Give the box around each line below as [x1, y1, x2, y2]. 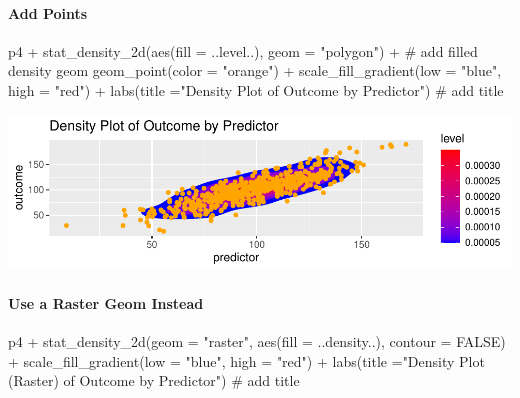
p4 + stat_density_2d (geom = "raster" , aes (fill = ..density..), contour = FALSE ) [8, 331, 506, 352]
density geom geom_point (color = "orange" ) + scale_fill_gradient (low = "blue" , [8, 60, 502, 81]
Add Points [8, 2, 88, 23]
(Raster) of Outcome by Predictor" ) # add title [8, 370, 300, 391]
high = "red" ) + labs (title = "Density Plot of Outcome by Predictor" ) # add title [8, 79, 504, 100]
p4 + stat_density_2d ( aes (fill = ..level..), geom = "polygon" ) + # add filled [8, 40, 478, 61]
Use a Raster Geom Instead [8, 292, 204, 313]
